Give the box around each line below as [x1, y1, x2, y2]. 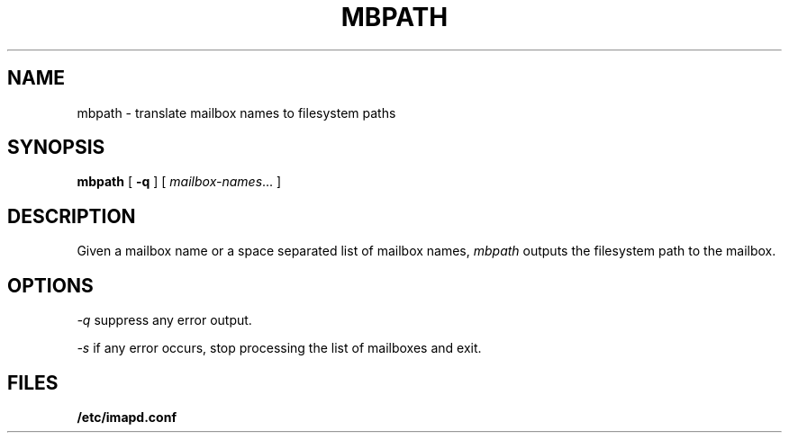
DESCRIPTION [7, 204, 136, 228]
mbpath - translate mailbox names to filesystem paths [77, 104, 396, 121]
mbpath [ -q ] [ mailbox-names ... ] [77, 174, 282, 190]
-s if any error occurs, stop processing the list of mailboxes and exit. [77, 340, 482, 356]
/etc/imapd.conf [77, 409, 177, 425]
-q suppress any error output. [77, 312, 252, 328]
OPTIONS [7, 274, 94, 297]
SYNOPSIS [7, 136, 105, 159]
